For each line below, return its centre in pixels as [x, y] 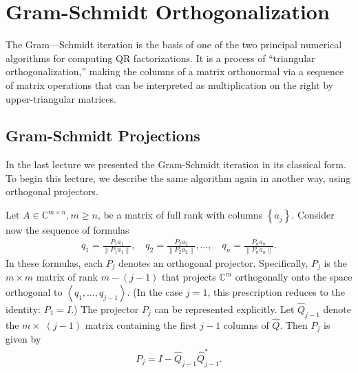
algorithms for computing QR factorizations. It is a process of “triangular [160, 58]
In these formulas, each [54, 262]
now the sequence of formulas [67, 230]
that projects [189, 277]
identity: [23, 309]
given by [23, 339]
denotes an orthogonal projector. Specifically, [213, 262]
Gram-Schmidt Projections [103, 135]
